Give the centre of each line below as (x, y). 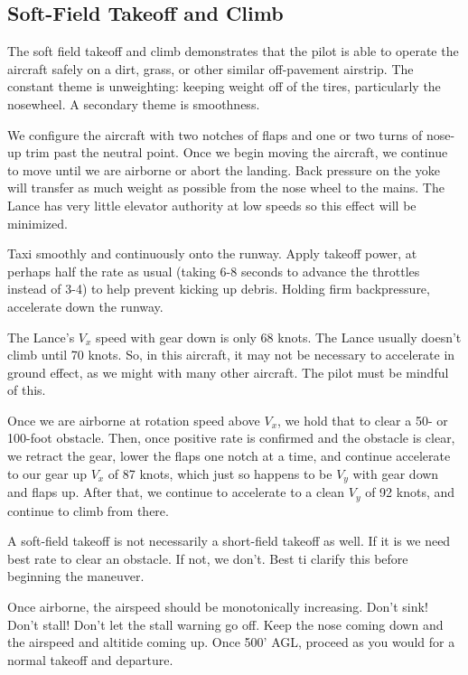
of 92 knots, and (410, 492)
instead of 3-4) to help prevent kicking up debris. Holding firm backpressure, (219, 289)
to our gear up (47, 473)
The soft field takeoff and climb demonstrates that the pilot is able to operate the (233, 51)
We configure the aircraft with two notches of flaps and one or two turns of (215, 134)
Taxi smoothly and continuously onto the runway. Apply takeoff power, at (212, 253)
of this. (27, 390)
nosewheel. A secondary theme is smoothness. (134, 103)
